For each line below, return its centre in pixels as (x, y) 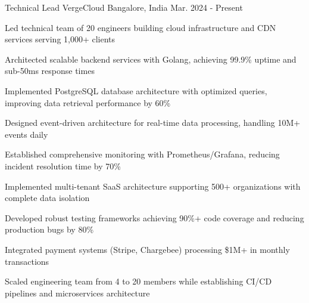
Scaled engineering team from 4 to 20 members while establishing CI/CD (138, 281)
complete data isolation (47, 198)
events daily (26, 134)
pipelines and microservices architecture (77, 293)
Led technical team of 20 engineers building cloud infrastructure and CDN (141, 27)
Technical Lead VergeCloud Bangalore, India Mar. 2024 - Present (124, 7)
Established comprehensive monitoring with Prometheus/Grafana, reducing (142, 154)
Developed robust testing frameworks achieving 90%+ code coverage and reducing (154, 217)
